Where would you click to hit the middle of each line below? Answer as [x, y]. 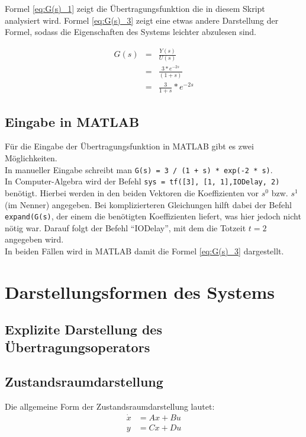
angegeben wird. [34, 239]
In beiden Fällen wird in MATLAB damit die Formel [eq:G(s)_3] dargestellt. [144, 251]
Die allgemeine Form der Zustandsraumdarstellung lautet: [110, 406]
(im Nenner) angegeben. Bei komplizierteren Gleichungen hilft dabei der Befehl [148, 204]
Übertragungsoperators [78, 347]
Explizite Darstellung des [83, 329]
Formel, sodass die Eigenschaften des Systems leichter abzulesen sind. [131, 32]
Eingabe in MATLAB [72, 121]
